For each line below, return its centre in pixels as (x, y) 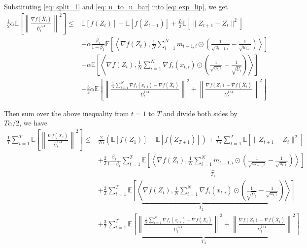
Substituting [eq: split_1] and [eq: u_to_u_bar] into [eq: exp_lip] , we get (116, 6)
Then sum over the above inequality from (67, 113)
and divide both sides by (200, 113)
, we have (33, 123)
